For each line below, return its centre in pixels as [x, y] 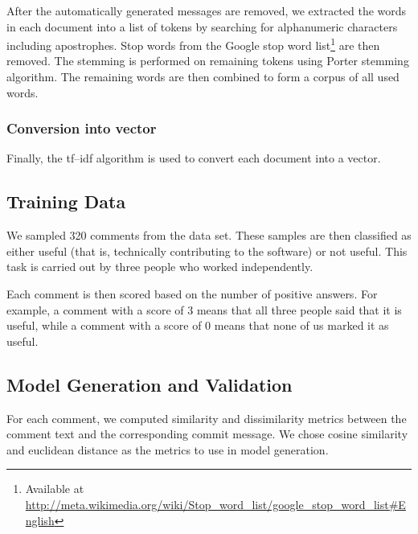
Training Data [66, 201]
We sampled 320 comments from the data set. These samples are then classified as [209, 235]
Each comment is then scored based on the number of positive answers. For [192, 294]
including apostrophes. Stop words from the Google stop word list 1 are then [193, 44]
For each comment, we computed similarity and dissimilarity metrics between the [207, 418]
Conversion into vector [82, 128]
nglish [40, 520]
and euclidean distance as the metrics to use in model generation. [168, 449]
